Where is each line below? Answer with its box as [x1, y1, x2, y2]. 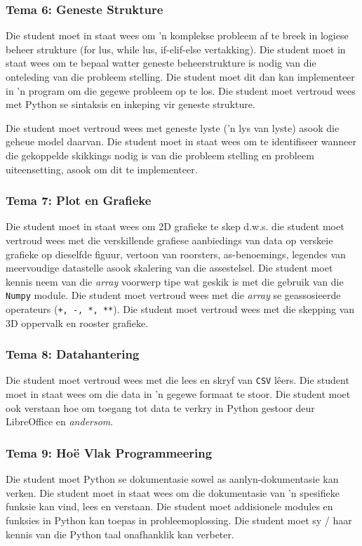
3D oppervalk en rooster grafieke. [6, 315, 149, 330]
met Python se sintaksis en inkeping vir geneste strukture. [6, 97, 255, 112]
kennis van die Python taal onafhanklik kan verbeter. [6, 526, 234, 541]
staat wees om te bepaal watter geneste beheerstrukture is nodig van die [6, 55, 316, 70]
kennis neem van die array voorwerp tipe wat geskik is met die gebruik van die [6, 274, 344, 288]
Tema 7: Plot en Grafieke [6, 192, 152, 209]
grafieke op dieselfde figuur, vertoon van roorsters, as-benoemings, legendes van [6, 246, 346, 261]
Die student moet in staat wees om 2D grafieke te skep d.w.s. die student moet [6, 219, 344, 234]
